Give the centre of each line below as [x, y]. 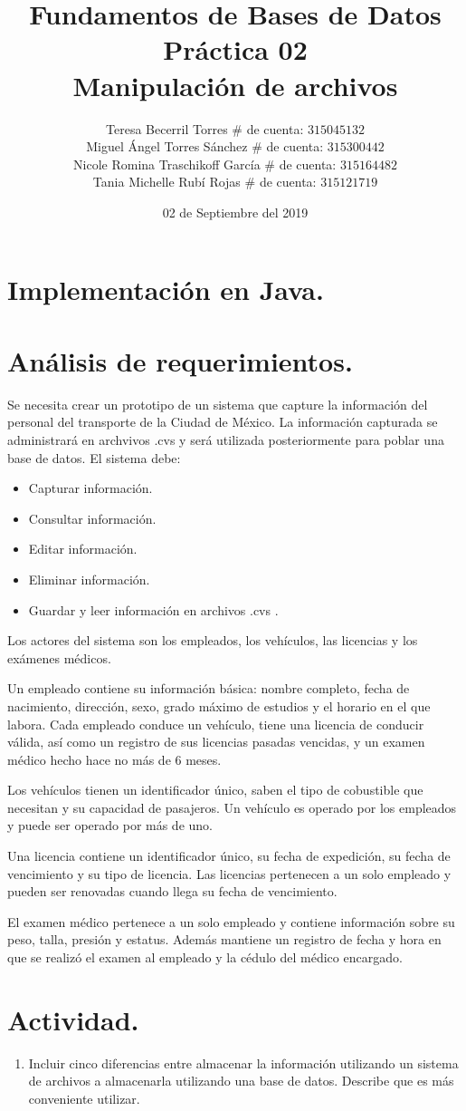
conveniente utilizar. [84, 1098]
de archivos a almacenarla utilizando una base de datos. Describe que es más [241, 1081]
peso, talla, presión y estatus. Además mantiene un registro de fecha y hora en [224, 939]
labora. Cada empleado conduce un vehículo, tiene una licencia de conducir [216, 724]
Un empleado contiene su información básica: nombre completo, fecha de [209, 688]
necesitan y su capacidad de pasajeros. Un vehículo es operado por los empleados [232, 807]
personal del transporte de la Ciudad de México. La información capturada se [223, 422]
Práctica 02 [235, 49]
